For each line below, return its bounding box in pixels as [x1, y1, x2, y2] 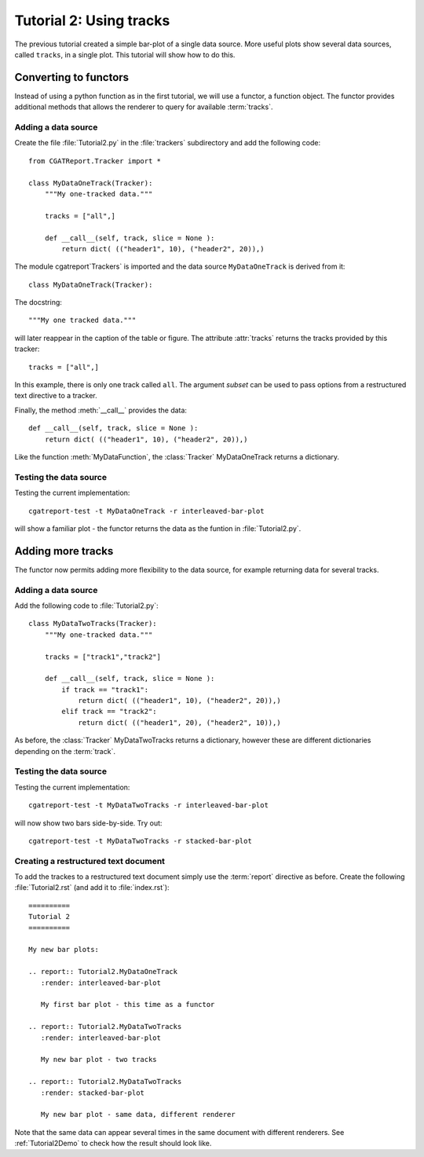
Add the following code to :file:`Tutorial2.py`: [14, 601, 159, 610]
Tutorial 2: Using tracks [14, 12, 170, 29]
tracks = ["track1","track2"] [44, 652, 161, 661]
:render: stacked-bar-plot [40, 1088, 145, 1097]
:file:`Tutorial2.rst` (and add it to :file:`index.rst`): [14, 883, 170, 892]
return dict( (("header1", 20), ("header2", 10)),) [78, 718, 282, 727]
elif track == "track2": [61, 707, 157, 716]
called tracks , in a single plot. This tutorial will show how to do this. [14, 49, 236, 59]
